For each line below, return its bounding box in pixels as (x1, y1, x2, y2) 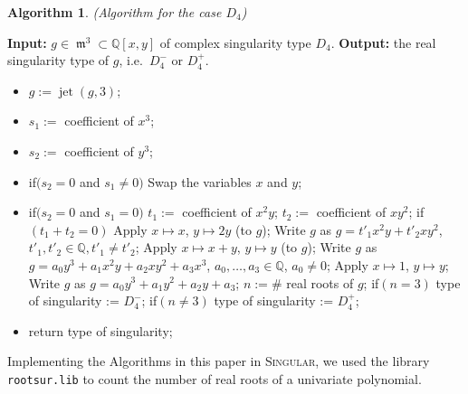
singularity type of (7, 51, 110, 70)
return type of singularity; (28, 321, 173, 340)
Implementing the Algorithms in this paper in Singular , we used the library (7, 352, 430, 371)
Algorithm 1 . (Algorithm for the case (7, 3, 222, 21)
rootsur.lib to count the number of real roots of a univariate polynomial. (7, 369, 422, 388)
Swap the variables (148, 172, 252, 191)
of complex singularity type (159, 33, 311, 52)
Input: (7, 33, 47, 52)
